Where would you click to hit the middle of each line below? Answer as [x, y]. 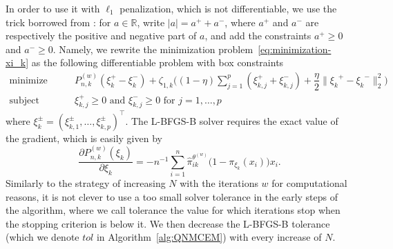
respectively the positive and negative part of [101, 36]
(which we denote [42, 237]
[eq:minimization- [295, 49]
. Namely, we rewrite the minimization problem [153, 49]
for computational [309, 183]
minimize [28, 80]
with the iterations [219, 183]
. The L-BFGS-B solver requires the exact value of [232, 120]
